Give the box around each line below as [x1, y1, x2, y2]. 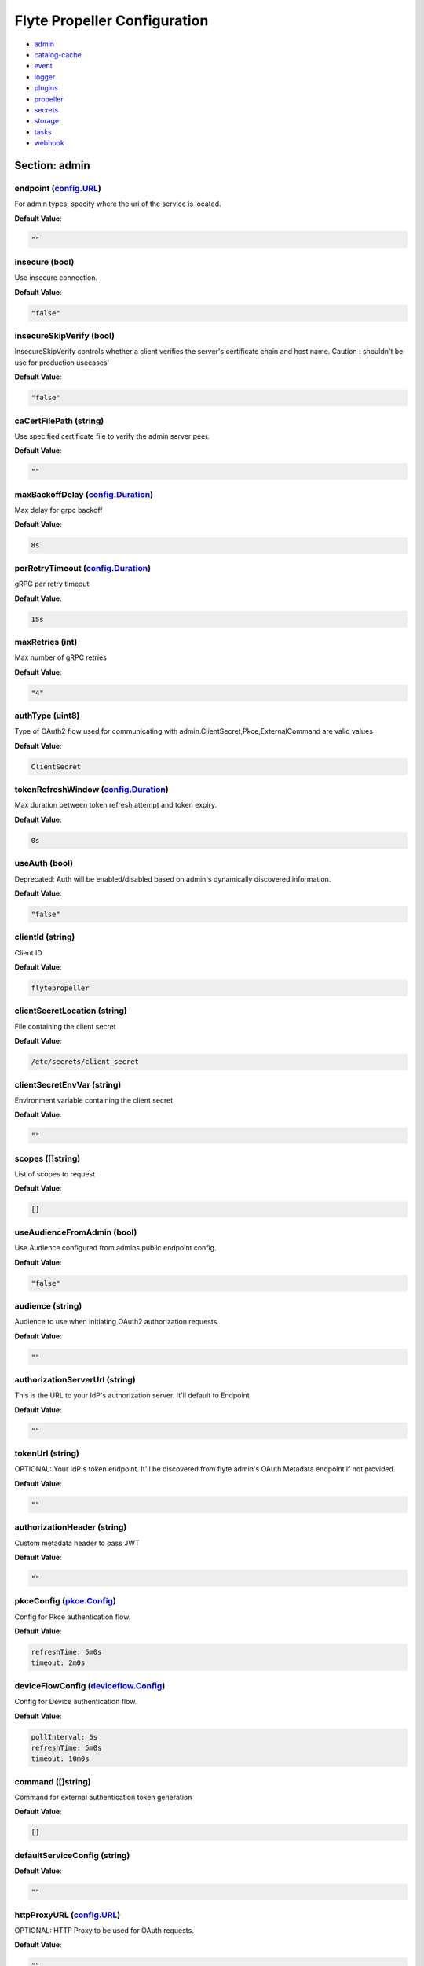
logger [34, 72, 56, 82]
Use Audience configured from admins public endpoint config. [14, 1243, 217, 1253]
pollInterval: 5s [31, 1732, 98, 1741]
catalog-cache [34, 50, 82, 59]
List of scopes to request [14, 1169, 96, 1179]
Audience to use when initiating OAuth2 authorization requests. [14, 1317, 220, 1327]
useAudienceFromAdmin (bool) [14, 1227, 137, 1238]
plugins [34, 83, 58, 93]
